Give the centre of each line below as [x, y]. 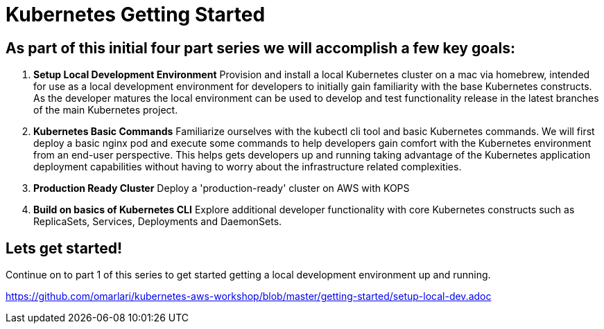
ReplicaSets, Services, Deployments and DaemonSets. [158, 222]
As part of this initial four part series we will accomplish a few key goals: [260, 48]
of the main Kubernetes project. [106, 110]
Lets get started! [64, 248]
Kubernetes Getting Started [136, 15]
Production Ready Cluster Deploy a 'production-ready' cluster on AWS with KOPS [222, 188]
